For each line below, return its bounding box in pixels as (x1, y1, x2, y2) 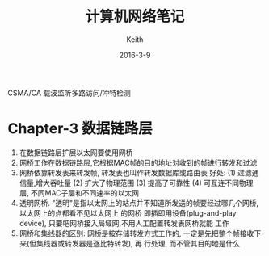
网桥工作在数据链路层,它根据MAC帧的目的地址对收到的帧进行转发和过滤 (19, 157, 258, 167)
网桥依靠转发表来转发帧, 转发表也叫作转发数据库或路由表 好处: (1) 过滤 (19, 167, 252, 178)
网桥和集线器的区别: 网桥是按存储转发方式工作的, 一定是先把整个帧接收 (19, 228, 254, 238)
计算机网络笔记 (85, 7, 185, 26)
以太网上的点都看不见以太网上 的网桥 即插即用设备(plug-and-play (19, 208, 237, 218)
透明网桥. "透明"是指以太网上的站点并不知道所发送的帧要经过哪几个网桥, (19, 198, 259, 208)
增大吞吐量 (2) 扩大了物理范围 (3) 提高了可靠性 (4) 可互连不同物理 (35, 178, 254, 187)
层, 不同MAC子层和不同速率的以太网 (19, 187, 139, 198)
